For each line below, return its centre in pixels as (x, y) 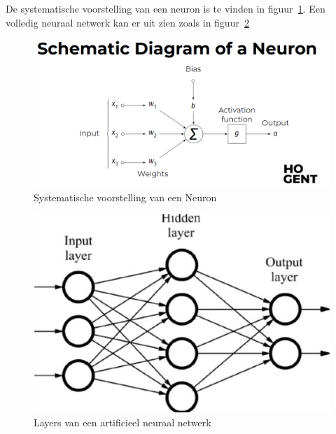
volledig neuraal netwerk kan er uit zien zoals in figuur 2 (127, 22)
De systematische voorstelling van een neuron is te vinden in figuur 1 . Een (166, 8)
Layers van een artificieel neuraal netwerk (122, 422)
